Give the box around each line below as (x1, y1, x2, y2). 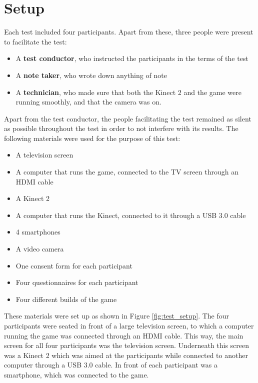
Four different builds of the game (15, 293, 117, 304)
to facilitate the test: (4, 36, 67, 46)
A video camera (15, 243, 64, 254)
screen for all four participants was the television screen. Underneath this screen (4, 340, 249, 350)
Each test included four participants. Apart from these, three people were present (4, 26, 253, 37)
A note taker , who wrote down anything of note (15, 69, 167, 80)
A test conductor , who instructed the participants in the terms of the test (15, 53, 248, 63)
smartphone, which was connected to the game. (4, 369, 149, 379)
